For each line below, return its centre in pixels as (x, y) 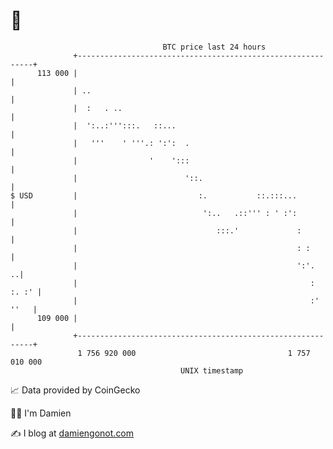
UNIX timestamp (212, 370)
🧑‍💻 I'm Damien (41, 413)
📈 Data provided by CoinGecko (75, 390)
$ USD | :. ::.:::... (154, 195)
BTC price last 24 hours (214, 47)
